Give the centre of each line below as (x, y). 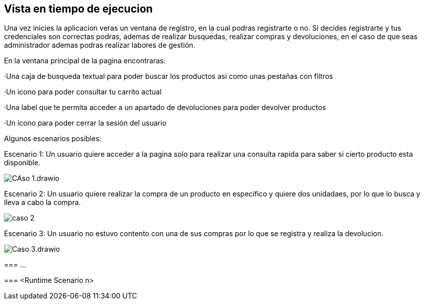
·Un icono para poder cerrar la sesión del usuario (85, 123)
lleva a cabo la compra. (43, 202)
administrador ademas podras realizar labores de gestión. (100, 45)
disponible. (22, 163)
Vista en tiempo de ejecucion (78, 9)
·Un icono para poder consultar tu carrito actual (83, 92)
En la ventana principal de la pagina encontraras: (85, 61)
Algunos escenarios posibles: (53, 139)
